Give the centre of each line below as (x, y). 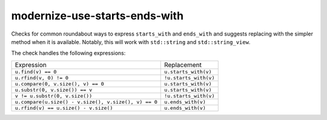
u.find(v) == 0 (36, 71)
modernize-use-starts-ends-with (97, 16)
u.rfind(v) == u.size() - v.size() (64, 108)
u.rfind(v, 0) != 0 (42, 77)
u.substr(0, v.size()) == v (54, 90)
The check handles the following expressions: (68, 53)
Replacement (183, 65)
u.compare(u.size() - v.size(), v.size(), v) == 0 (86, 102)
